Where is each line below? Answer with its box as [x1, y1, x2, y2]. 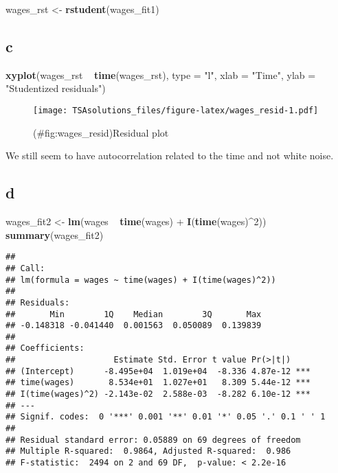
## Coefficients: [5, 343, 84, 354]
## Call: [5, 263, 45, 273]
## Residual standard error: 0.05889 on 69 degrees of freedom [5, 435, 301, 445]
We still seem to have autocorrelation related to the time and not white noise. [5, 148, 334, 163]
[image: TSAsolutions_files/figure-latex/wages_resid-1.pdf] [33, 105, 319, 115]
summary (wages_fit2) [5, 227, 104, 242]
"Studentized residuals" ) [5, 81, 106, 95]
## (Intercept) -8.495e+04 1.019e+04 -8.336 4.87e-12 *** [5, 366, 311, 376]
